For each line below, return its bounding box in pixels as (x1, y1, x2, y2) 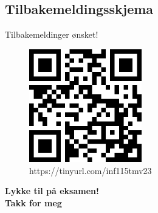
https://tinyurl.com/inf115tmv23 (29, 164, 152, 176)
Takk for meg (5, 196, 62, 209)
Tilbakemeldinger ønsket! (5, 28, 98, 41)
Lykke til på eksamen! (5, 184, 99, 197)
